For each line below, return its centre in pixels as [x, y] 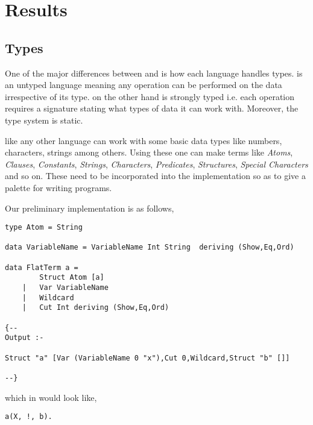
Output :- [24, 338]
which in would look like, [51, 397]
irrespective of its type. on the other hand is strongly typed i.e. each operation [150, 96]
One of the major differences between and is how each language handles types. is [154, 73]
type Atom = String [44, 228]
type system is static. [44, 120]
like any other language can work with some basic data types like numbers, [144, 140]
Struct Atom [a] [72, 278]
